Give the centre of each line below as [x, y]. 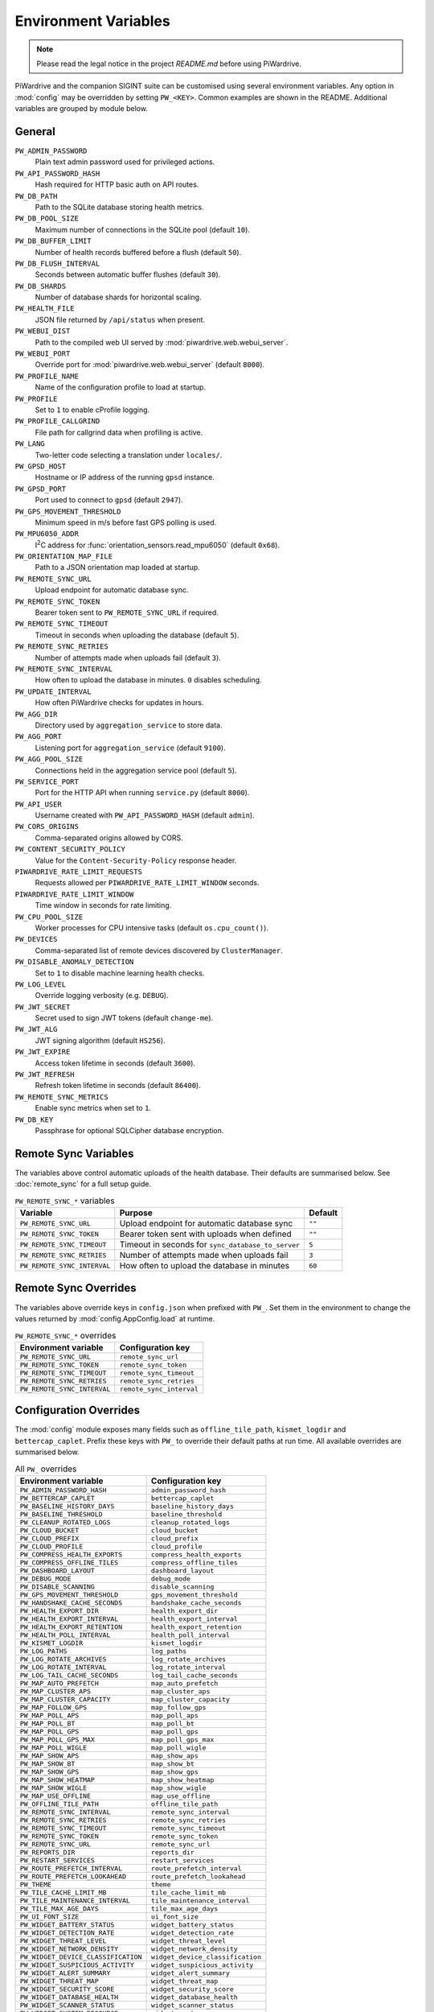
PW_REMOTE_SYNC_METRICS [61, 1097]
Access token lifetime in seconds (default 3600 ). [115, 1063]
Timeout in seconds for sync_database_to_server [210, 1245]
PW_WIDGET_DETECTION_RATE [67, 1933]
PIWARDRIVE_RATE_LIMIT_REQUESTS [78, 872]
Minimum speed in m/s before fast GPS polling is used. [126, 522]
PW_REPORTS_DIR [47, 1852]
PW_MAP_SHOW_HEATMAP [57, 1780]
